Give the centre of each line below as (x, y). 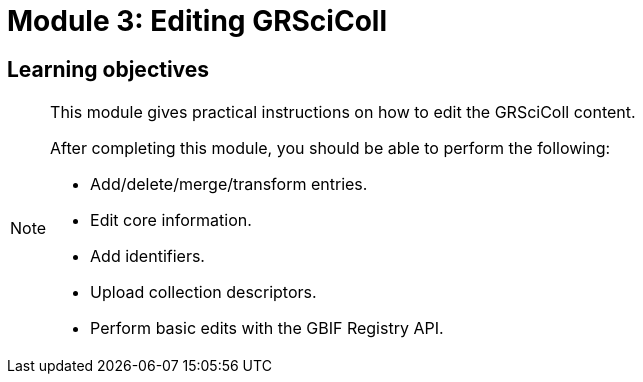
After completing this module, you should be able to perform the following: (330, 148)
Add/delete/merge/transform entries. (229, 184)
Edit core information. (171, 220)
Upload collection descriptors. (203, 292)
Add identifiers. (147, 256)
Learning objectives (108, 69)
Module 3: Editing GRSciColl (197, 21)
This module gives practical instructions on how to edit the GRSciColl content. (343, 112)
